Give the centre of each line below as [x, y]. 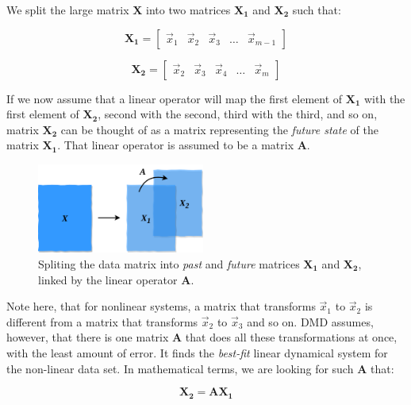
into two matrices [188, 10]
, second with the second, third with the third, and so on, [238, 114]
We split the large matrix [68, 10]
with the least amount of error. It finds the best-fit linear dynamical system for [197, 352]
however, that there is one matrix [88, 337]
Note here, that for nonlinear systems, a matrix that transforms [161, 306]
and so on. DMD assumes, [310, 321]
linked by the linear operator [108, 279]
